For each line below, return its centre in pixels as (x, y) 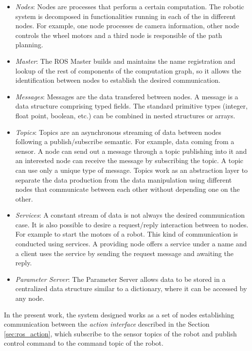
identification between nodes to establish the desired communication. (118, 80)
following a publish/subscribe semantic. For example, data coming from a (125, 141)
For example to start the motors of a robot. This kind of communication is (127, 234)
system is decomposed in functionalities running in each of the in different (126, 16)
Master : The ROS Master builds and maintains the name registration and (125, 61)
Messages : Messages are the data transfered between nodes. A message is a (127, 96)
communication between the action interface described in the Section (107, 324)
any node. (30, 298)
